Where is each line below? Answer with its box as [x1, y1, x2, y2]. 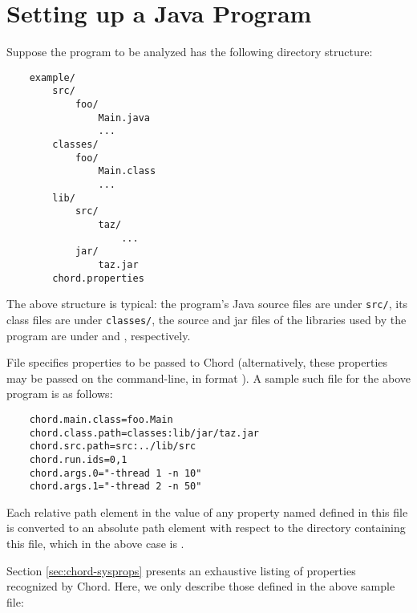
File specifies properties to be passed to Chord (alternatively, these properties [6, 354, 388, 371]
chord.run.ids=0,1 [29, 453, 128, 465]
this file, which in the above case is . [6, 535, 184, 552]
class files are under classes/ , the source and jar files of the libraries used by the [6, 311, 407, 327]
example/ [29, 71, 75, 83]
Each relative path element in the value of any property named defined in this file [6, 503, 408, 520]
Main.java [98, 112, 150, 124]
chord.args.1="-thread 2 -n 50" [29, 481, 202, 493]
